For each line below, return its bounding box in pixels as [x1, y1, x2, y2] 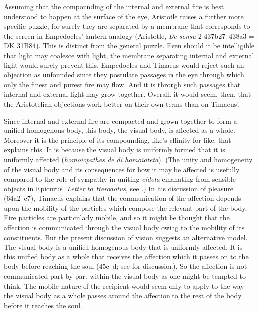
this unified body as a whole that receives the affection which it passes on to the [4, 251, 249, 261]
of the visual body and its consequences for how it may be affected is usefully [4, 164, 240, 174]
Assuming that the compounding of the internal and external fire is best [4, 1, 224, 11]
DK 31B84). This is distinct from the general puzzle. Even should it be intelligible [4, 40, 255, 51]
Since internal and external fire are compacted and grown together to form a [4, 115, 237, 125]
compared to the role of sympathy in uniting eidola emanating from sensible [4, 174, 236, 184]
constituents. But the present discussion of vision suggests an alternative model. [4, 232, 248, 242]
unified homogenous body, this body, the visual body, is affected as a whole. [4, 125, 235, 135]
